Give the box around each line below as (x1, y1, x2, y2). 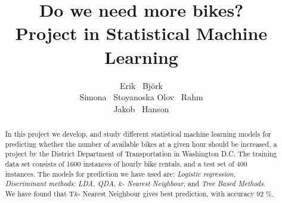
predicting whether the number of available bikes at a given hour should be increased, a (5, 139, 277, 149)
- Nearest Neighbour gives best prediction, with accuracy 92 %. (78, 189, 274, 199)
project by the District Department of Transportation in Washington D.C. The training (5, 149, 277, 159)
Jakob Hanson (113, 102, 169, 115)
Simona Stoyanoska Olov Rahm (79, 91, 203, 103)
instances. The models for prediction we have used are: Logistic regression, (5, 168, 236, 179)
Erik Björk (119, 79, 163, 91)
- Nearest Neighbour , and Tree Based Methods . (122, 179, 266, 189)
